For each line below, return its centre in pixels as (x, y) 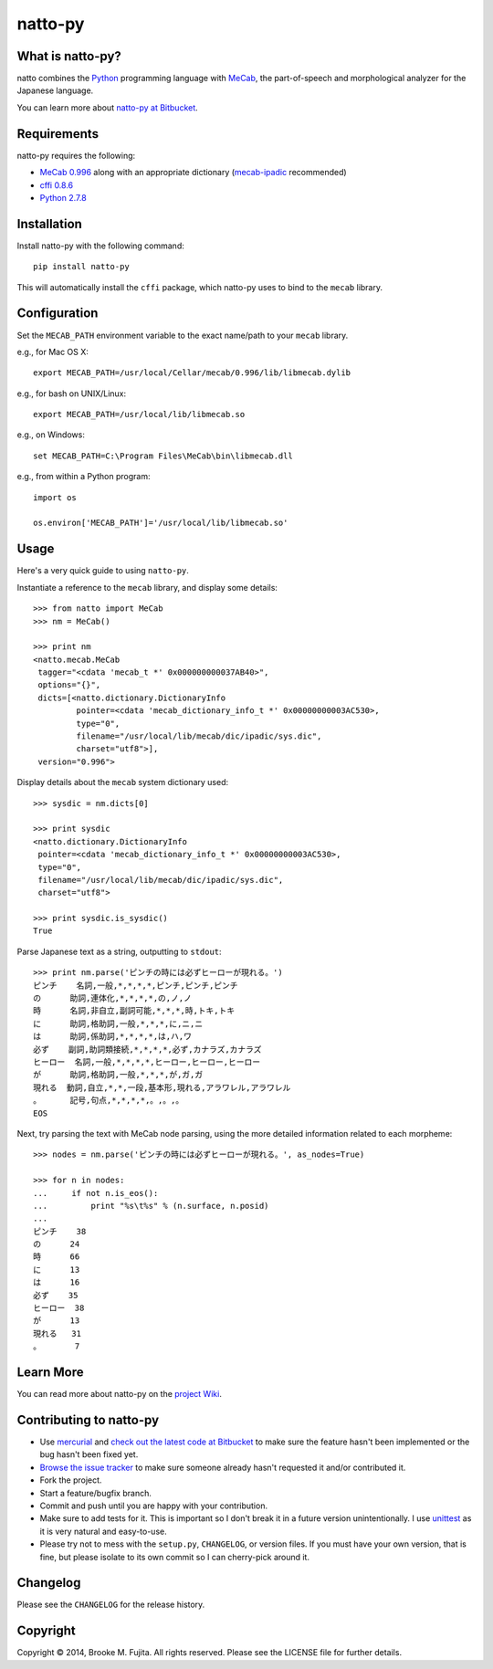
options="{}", (69, 685)
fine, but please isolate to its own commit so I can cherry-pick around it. (175, 1557)
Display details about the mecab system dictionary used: (122, 782)
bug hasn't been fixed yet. (89, 1454)
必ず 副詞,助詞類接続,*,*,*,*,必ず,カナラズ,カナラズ (147, 1049)
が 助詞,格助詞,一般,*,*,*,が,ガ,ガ (118, 1075)
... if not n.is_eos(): (96, 1193)
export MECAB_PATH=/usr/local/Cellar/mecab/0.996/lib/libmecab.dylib (192, 373)
